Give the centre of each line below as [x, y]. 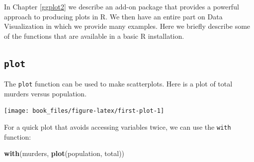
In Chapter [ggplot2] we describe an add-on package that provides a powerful [122, 6]
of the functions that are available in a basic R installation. [94, 36]
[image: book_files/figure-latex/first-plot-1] [84, 111]
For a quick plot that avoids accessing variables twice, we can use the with [118, 127]
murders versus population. [45, 93]
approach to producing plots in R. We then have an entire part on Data [113, 16]
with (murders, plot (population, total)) [64, 153]
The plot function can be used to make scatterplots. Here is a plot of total [118, 84]
